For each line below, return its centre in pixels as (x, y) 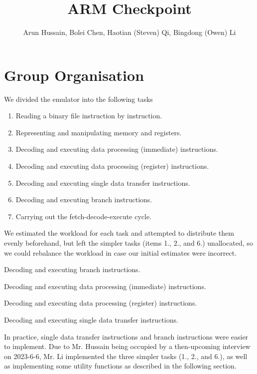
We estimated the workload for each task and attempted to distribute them (119, 233)
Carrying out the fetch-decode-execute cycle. (84, 216)
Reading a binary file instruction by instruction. (89, 116)
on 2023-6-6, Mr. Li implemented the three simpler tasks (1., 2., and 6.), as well (126, 356)
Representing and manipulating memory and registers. (99, 132)
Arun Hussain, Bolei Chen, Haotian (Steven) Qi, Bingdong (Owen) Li (129, 32)
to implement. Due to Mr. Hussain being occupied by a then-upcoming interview (127, 346)
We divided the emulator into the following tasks (78, 99)
